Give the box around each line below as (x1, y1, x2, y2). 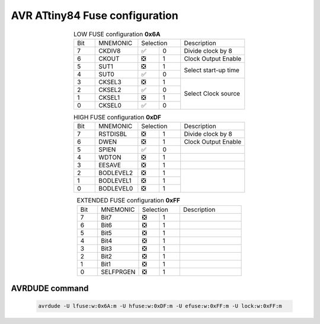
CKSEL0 (98, 101, 121, 109)
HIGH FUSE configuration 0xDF (73, 113, 161, 122)
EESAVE (98, 161, 121, 169)
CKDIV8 (98, 46, 121, 55)
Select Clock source (184, 90, 240, 98)
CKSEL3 (98, 78, 121, 86)
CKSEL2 (98, 85, 121, 94)
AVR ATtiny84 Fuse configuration (11, 9, 179, 22)
